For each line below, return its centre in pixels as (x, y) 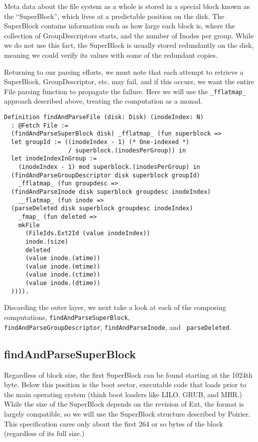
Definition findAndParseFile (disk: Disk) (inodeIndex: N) (104, 117)
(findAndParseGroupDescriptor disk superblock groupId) (106, 175)
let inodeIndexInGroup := (54, 159)
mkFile (29, 225)
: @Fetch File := (40, 125)
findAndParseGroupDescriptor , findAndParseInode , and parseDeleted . (118, 327)
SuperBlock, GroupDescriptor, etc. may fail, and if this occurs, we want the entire (129, 81)
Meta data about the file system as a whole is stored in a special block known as (127, 6)
